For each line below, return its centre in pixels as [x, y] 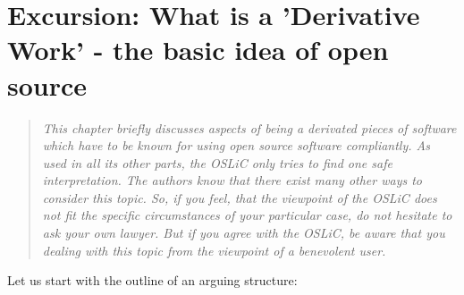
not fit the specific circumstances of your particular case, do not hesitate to [247, 215]
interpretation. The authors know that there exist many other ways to [232, 180]
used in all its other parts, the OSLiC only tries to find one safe [217, 162]
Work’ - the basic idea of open [198, 50]
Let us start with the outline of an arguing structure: [152, 280]
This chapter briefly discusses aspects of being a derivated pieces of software [249, 127]
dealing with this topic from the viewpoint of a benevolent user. [214, 250]
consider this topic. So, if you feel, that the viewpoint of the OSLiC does [240, 197]
